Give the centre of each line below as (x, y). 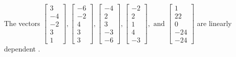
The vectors (22, 23)
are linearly (214, 23)
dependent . (22, 49)
